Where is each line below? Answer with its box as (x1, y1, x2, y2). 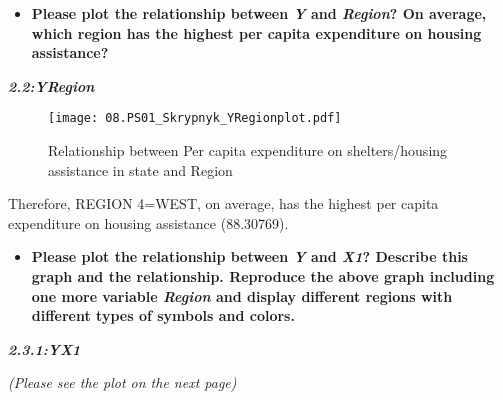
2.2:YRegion (8, 75, 95, 96)
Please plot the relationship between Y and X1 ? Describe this (31, 246, 468, 267)
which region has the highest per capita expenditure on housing (31, 22, 482, 43)
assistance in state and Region (48, 159, 233, 180)
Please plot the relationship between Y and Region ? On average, (31, 3, 487, 23)
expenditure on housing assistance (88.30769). (8, 212, 289, 233)
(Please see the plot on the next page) (8, 372, 237, 393)
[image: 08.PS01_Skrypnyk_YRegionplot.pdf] (48, 111, 342, 126)
